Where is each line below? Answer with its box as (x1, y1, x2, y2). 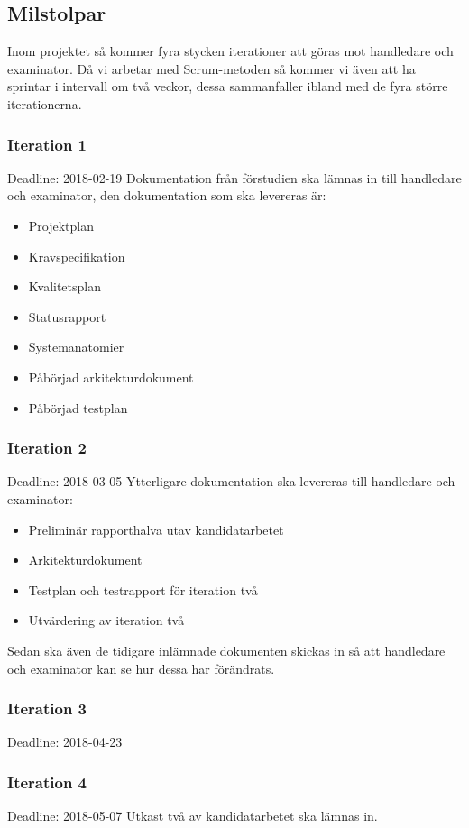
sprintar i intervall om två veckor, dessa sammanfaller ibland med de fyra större (7, 77, 448, 96)
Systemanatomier (28, 337, 124, 356)
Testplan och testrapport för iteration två (28, 580, 258, 599)
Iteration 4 (7, 770, 87, 793)
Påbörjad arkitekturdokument (28, 367, 194, 386)
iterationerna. (7, 94, 82, 113)
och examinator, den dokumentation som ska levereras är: (7, 186, 326, 205)
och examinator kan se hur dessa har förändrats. (7, 658, 275, 677)
